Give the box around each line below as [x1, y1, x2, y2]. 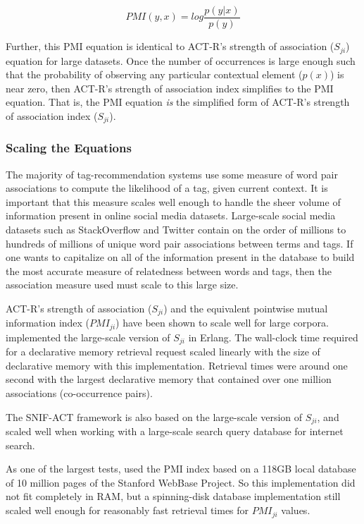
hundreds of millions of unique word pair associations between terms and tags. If [6, 236, 353, 250]
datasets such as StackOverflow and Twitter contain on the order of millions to [6, 221, 346, 236]
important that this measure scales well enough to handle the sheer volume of [6, 194, 341, 209]
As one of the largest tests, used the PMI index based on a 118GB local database [6, 461, 356, 476]
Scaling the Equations [6, 139, 132, 157]
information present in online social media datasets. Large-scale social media [6, 208, 336, 223]
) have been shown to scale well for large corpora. [115, 315, 329, 330]
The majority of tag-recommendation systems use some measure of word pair [6, 166, 338, 181]
